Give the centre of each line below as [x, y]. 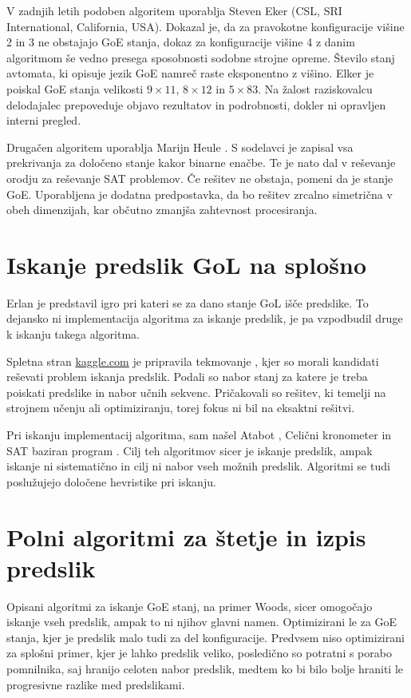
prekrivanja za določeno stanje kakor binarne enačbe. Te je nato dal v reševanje [201, 163]
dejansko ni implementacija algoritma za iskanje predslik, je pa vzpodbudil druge [205, 318]
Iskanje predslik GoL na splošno [186, 264]
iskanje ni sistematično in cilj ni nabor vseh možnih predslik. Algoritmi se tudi [198, 466]
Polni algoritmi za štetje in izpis [186, 536]
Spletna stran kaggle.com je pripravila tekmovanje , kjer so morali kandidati [193, 361]
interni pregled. [44, 120]
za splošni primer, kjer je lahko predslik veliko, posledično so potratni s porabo [199, 653]
